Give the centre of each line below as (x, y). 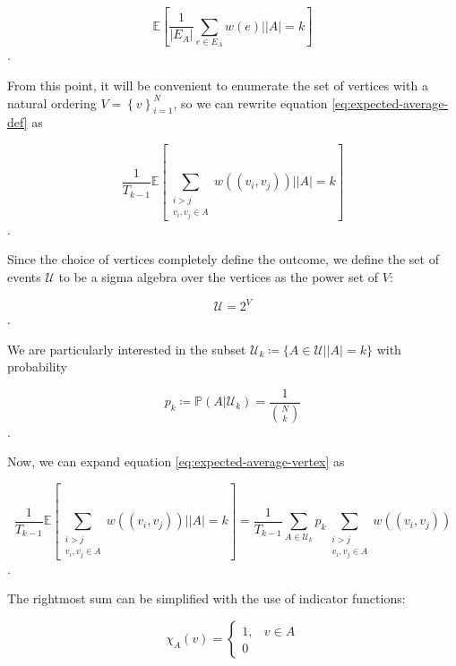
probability (37, 367)
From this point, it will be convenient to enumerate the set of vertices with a (218, 85)
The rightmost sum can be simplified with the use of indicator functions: (206, 598)
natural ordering (52, 102)
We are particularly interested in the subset (127, 349)
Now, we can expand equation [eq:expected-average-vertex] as (176, 461)
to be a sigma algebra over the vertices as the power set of (219, 277)
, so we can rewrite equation (250, 102)
